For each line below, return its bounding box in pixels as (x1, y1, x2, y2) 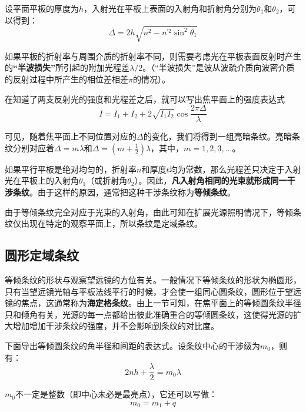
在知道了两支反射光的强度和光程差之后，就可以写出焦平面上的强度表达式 (5, 92, 285, 105)
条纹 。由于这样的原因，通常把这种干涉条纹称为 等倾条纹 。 (12, 185, 235, 198)
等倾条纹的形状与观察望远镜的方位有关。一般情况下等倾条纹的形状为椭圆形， (5, 273, 301, 285)
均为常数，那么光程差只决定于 (169, 162, 285, 175)
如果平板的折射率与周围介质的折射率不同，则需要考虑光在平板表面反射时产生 (5, 49, 301, 62)
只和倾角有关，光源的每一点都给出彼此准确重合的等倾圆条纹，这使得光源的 (5, 308, 293, 320)
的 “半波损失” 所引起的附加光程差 (5, 61, 129, 74)
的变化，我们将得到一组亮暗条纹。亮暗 (143, 130, 292, 142)
